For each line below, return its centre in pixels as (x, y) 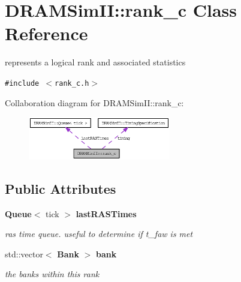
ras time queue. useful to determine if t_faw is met (99, 234)
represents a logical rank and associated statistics (95, 62)
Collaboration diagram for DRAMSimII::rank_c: (94, 102)
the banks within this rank (52, 274)
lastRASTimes (106, 213)
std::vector (24, 253)
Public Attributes (61, 188)
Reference (46, 33)
